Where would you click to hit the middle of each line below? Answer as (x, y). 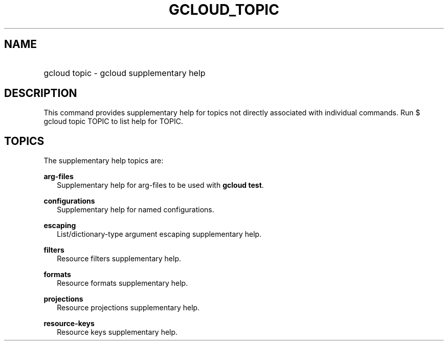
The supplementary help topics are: (104, 161)
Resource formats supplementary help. (122, 283)
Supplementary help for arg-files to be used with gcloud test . (160, 185)
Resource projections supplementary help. (128, 308)
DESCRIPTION (41, 93)
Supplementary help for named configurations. (136, 210)
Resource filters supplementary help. (119, 259)
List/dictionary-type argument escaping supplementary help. (159, 234)
